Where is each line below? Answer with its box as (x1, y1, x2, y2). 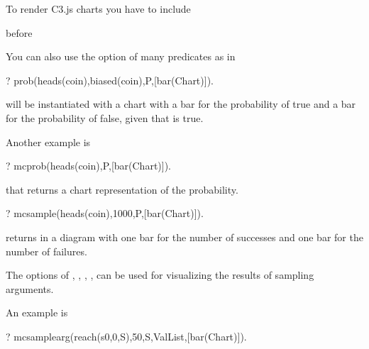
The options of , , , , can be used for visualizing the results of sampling (6, 267, 314, 282)
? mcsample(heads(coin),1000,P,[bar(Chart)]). (6, 206, 204, 221)
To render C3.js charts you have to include (6, 1, 191, 16)
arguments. (6, 281, 54, 296)
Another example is (6, 134, 91, 149)
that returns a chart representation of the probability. (6, 182, 238, 196)
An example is (6, 305, 68, 320)
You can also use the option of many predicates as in (6, 49, 236, 64)
